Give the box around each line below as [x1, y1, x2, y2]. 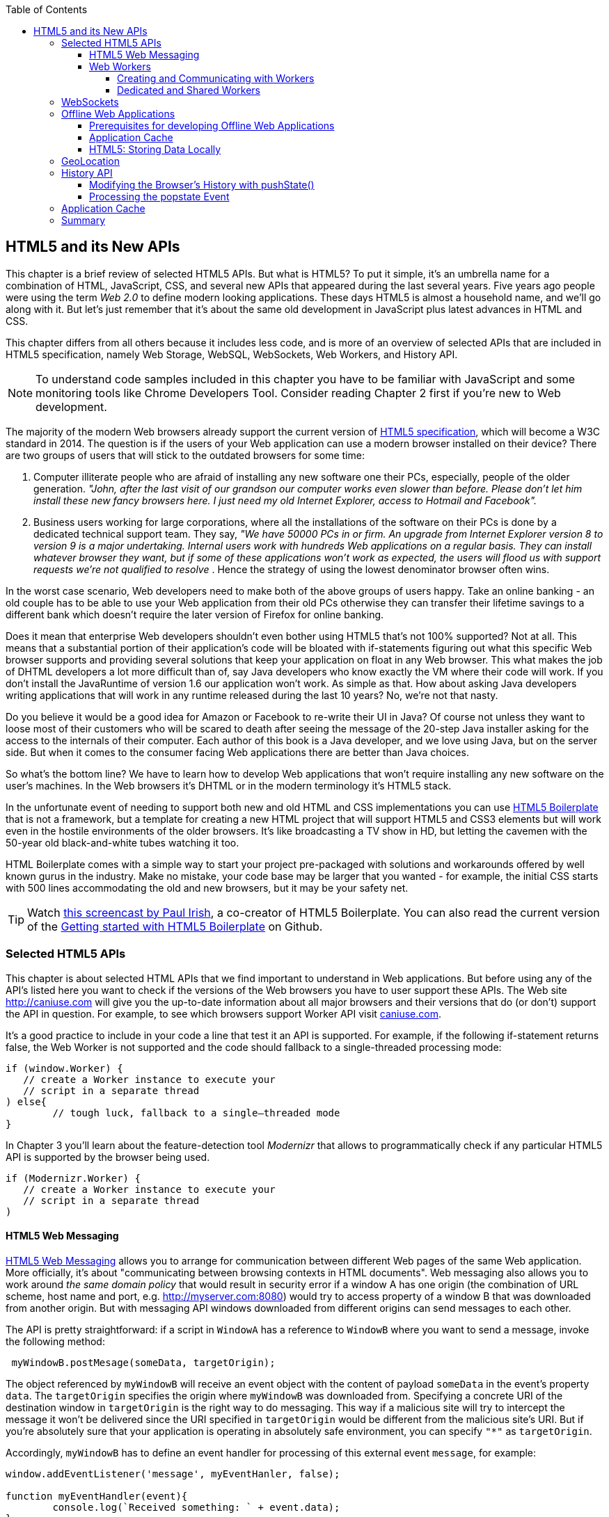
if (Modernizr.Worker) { [6, 1172, 141, 1184]
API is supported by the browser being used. [6, 1150, 210, 1163]
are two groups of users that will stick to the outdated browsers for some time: [6, 449, 365, 461]
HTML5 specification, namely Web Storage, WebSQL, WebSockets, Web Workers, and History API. [6, 348, 458, 360]
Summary [61, 214, 106, 226]
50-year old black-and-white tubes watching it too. [6, 836, 239, 849]
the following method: [6, 1335, 105, 1347]
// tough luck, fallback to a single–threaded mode [52, 1107, 340, 1118]
